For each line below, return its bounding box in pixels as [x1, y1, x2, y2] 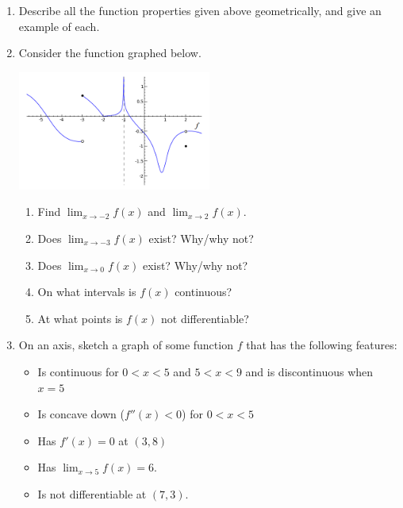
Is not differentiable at [37, 485, 147, 502]
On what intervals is [37, 283, 136, 300]
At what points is [37, 310, 123, 326]
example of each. [18, 17, 100, 34]
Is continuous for [37, 363, 119, 379]
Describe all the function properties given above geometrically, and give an [18, 2, 382, 18]
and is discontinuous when [245, 363, 374, 379]
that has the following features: [246, 337, 397, 353]
